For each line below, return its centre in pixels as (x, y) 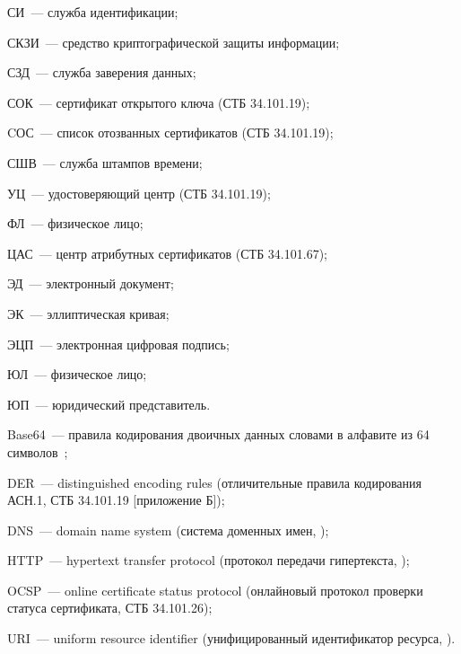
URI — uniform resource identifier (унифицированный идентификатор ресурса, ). (231, 638)
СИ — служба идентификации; (93, 12)
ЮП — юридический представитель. (109, 404)
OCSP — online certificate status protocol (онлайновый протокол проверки (215, 590)
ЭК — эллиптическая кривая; (88, 313)
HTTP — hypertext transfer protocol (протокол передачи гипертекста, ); (209, 560)
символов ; (38, 451)
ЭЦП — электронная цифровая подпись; (118, 344)
